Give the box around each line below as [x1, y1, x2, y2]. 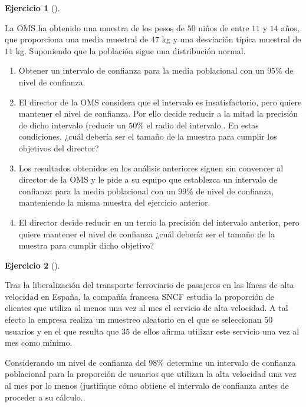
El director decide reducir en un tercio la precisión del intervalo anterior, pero [18, 216, 300, 228]
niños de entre [198, 21, 249, 34]
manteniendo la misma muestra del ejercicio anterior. [18, 196, 210, 209]
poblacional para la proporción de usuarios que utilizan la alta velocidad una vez [5, 368, 297, 380]
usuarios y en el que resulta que [5, 325, 119, 337]
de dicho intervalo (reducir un [18, 118, 126, 131]
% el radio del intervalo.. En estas [137, 118, 259, 131]
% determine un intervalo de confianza [157, 356, 296, 368]
